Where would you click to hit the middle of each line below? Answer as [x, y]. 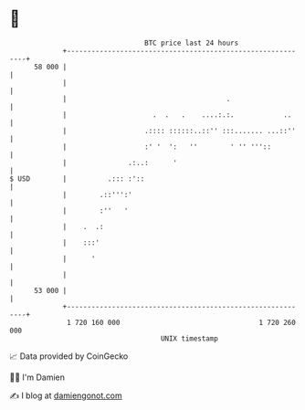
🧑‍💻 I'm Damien [37, 377]
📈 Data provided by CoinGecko [69, 356]
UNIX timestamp [189, 338]
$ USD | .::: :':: [77, 179]
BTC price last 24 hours [192, 43]
